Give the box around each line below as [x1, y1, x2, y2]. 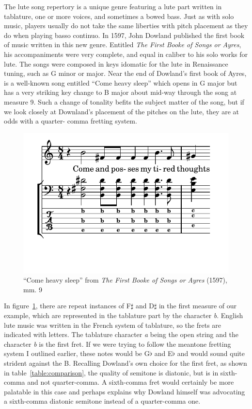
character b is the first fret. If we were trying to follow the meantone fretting [4, 338, 231, 349]
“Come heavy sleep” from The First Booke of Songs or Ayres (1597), [23, 275, 227, 285]
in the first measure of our [158, 301, 237, 311]
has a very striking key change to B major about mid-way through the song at [4, 87, 237, 97]
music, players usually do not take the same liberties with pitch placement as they [4, 20, 248, 31]
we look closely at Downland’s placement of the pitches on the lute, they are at [4, 106, 239, 116]
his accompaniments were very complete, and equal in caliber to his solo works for [4, 49, 248, 59]
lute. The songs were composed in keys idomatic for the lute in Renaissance [4, 58, 228, 69]
